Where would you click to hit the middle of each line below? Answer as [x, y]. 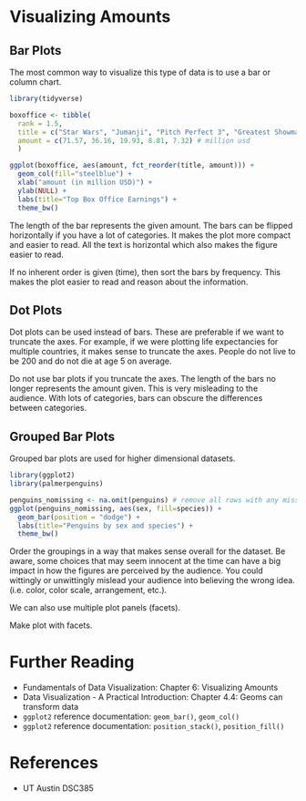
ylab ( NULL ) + [42, 190]
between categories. [48, 408]
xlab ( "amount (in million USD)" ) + [85, 182]
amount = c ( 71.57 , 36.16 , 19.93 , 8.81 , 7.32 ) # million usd [134, 140]
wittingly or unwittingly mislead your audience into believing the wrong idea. [153, 580]
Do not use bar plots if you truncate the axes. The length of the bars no [143, 379]
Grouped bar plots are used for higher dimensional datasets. [122, 458]
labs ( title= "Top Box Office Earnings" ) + [97, 199]
